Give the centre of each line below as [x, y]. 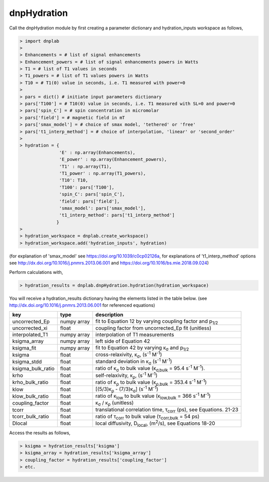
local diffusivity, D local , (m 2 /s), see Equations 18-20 [155, 423]
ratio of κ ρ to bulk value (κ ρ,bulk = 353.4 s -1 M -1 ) [151, 382]
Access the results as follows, [40, 433]
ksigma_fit [24, 348]
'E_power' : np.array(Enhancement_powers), [113, 160]
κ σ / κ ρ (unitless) [115, 403]
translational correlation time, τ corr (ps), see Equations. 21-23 [167, 410]
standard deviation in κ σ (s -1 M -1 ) [134, 361]
